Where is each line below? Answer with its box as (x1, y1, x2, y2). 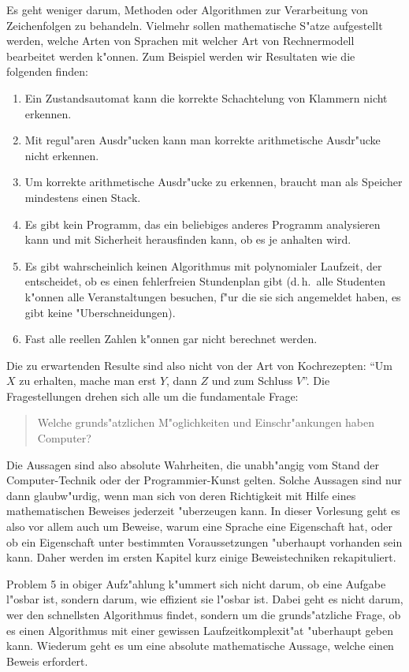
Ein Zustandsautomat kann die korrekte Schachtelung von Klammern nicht (24, 89, 388, 106)
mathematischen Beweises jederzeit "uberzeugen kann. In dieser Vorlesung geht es (6, 502, 400, 519)
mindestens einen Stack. (24, 189, 141, 205)
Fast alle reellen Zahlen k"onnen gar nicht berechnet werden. (24, 330, 318, 347)
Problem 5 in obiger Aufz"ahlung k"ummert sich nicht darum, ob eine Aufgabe (6, 575, 386, 592)
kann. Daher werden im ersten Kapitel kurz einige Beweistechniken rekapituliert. (6, 549, 396, 566)
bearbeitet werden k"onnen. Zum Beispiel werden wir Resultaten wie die (6, 47, 355, 64)
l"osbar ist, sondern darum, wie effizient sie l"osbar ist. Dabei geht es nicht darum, (6, 591, 403, 607)
